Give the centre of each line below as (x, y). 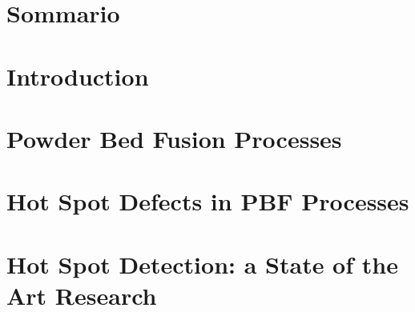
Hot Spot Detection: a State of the (202, 264)
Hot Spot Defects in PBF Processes (208, 201)
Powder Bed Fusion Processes (174, 138)
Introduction (78, 76)
